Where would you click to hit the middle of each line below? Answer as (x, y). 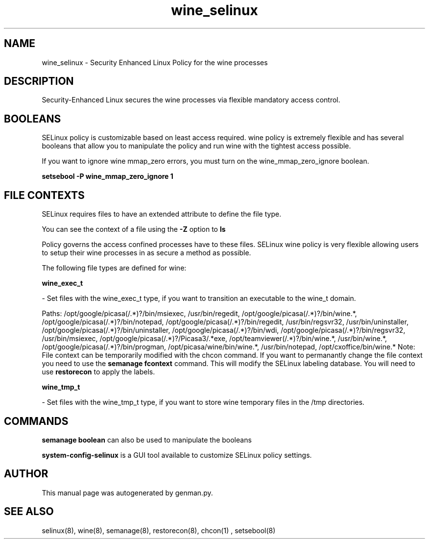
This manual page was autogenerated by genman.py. (127, 493)
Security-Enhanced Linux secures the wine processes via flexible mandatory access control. (191, 100)
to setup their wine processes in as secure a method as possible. (146, 253)
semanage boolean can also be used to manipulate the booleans (147, 440)
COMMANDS (36, 421)
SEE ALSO (29, 512)
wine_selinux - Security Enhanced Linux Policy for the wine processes (155, 62)
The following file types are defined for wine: (114, 268)
